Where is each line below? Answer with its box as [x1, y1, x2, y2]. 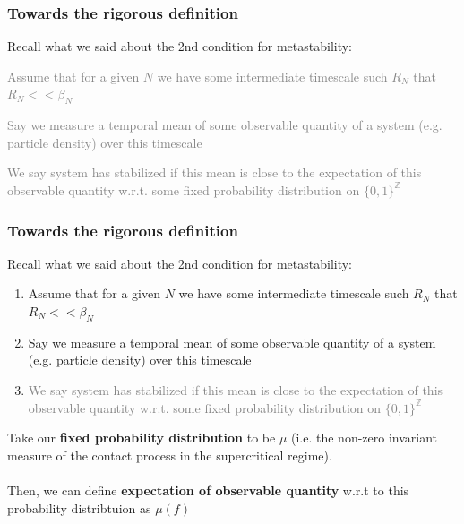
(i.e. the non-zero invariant [291, 428, 438, 447]
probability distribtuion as [7, 498, 151, 517]
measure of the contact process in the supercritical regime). [7, 445, 332, 464]
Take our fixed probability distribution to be [7, 428, 276, 447]
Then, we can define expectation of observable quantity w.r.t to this [7, 480, 409, 499]
